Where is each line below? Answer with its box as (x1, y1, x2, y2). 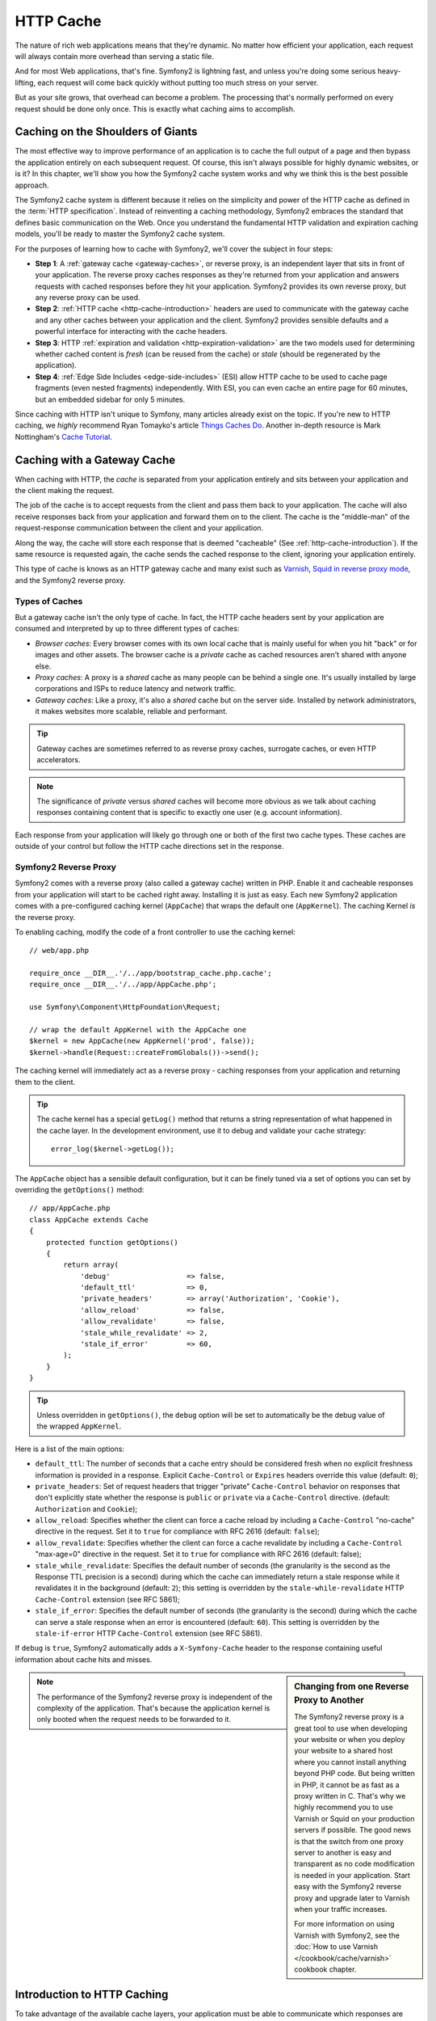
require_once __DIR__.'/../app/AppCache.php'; (29, 980, 217, 989)
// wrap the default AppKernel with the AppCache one (29, 1025, 246, 1035)
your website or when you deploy (294, 1735, 405, 1745)
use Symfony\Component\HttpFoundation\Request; (29, 1002, 221, 1012)
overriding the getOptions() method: (15, 1184, 145, 1194)
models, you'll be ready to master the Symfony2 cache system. (15, 229, 225, 238)
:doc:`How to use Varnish (294, 1942, 379, 1951)
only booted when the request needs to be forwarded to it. (36, 1715, 232, 1724)
